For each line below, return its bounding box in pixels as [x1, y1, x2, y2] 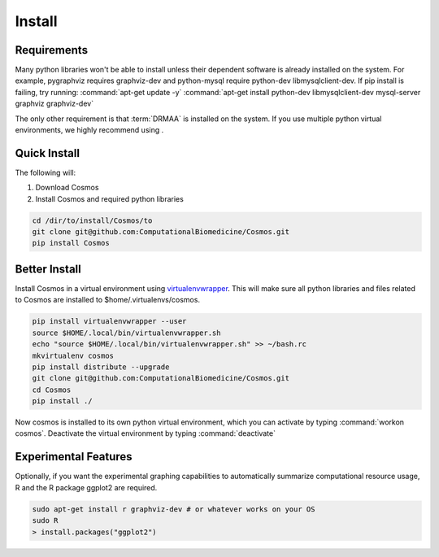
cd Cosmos [32, 385, 72, 394]
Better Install [15, 262, 81, 276]
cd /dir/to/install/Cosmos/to [32, 215, 153, 225]
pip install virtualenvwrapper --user [32, 317, 187, 326]
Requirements [15, 43, 89, 57]
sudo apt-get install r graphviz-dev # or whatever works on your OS [32, 504, 315, 514]
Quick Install [15, 146, 80, 160]
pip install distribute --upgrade [32, 362, 170, 372]
